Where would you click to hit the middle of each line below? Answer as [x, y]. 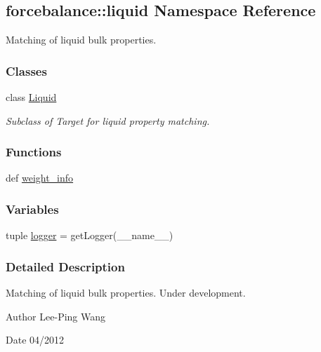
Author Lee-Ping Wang [56, 316]
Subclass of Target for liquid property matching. [108, 120]
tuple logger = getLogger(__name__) [90, 235]
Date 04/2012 [35, 340]
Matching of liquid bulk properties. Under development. [126, 293]
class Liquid [31, 97]
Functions [34, 152]
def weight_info [40, 178]
